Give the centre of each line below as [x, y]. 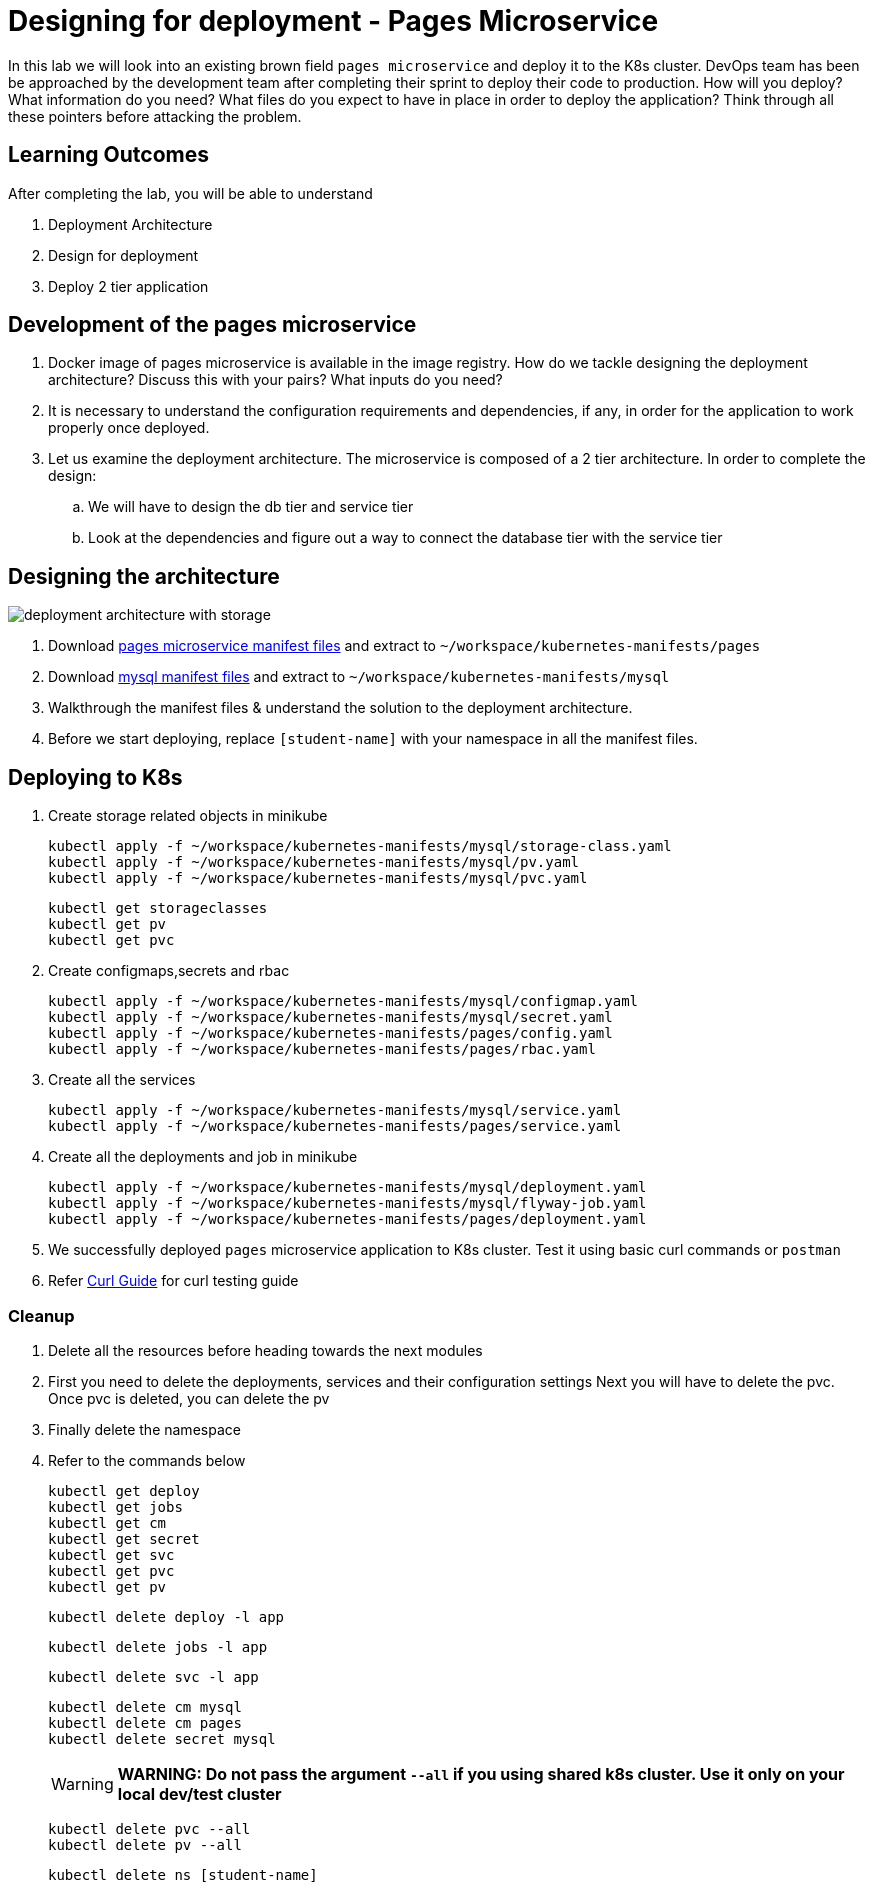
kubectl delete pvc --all [149, 1828]
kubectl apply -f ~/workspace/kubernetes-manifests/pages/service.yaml [335, 1126]
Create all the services [122, 1080]
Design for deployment [123, 255]
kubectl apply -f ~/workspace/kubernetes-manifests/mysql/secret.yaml [330, 1017]
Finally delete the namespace [144, 1429]
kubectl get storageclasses [158, 908]
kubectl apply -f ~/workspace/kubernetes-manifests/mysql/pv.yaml [314, 862]
